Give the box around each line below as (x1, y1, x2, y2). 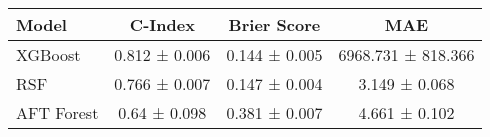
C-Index (129, 13, 195, 36)
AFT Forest (16, 101, 99, 124)
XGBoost (16, 43, 81, 66)
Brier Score (228, 13, 321, 36)
